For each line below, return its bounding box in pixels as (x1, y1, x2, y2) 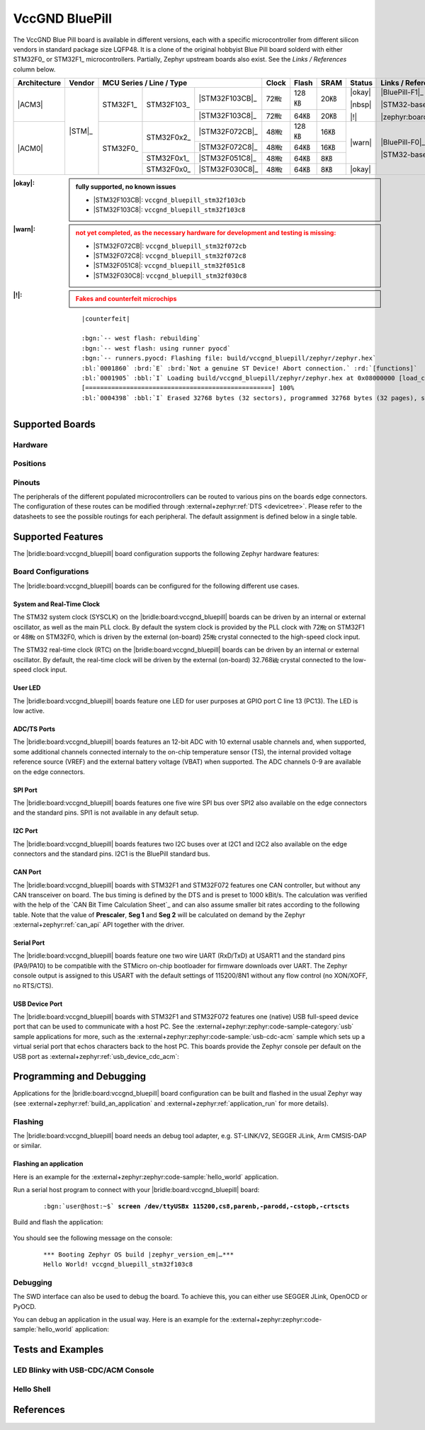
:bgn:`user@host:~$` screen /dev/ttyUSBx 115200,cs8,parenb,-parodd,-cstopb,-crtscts (43, 1202, 350, 1210)
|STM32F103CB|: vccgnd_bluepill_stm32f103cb (93, 195, 246, 204)
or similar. (13, 1141, 42, 1150)
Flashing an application (13, 1159, 84, 1168)
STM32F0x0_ (146, 164, 191, 174)
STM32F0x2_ (146, 132, 191, 142)
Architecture (17, 78, 62, 88)
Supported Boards (13, 418, 96, 430)
